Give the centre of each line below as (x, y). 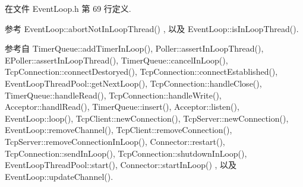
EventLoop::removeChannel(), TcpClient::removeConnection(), (119, 130)
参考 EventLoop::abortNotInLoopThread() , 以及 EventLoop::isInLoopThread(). (152, 28)
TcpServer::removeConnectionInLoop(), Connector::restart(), (115, 141)
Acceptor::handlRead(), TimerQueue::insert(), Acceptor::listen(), (122, 107)
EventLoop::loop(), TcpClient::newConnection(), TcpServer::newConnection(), (147, 118)
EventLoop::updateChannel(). (59, 176)
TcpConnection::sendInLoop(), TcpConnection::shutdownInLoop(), (126, 153)
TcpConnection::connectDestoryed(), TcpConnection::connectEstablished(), (141, 72)
